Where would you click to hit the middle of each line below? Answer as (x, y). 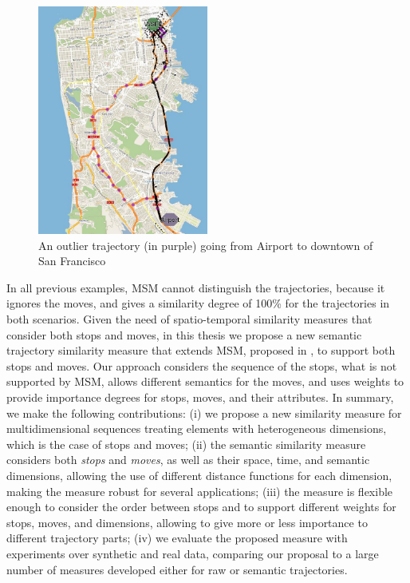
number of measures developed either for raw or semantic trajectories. (177, 569)
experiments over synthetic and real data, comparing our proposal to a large (193, 553)
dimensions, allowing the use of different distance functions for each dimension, (199, 475)
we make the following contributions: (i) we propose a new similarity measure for (204, 412)
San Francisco (72, 261)
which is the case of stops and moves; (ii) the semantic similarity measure (186, 444)
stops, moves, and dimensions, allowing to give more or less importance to (187, 522)
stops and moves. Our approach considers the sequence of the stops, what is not (202, 365)
